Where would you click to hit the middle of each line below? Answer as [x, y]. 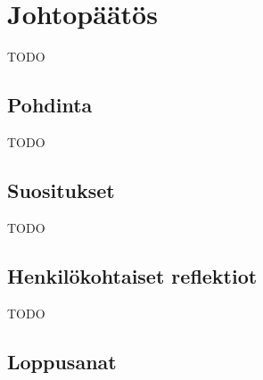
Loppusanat [62, 361]
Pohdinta [50, 105]
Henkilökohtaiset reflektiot [132, 275]
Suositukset [61, 190]
